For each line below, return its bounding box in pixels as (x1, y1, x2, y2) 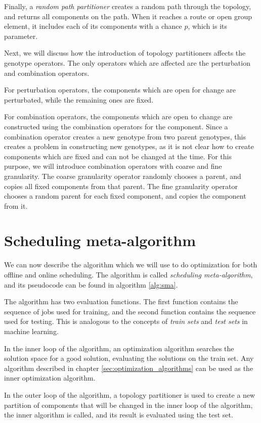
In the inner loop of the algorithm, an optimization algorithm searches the (4, 343, 234, 353)
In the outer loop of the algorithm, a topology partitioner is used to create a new (4, 389, 255, 400)
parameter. (4, 30, 38, 41)
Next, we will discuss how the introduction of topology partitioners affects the (4, 48, 246, 58)
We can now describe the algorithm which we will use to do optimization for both (4, 259, 257, 270)
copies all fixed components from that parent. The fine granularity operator (4, 180, 238, 191)
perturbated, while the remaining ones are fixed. (4, 94, 154, 105)
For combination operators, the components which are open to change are (4, 111, 233, 122)
